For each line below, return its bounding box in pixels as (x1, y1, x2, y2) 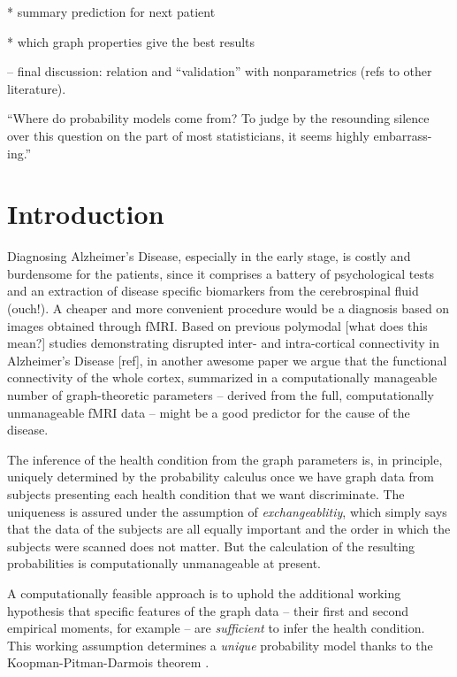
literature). (7, 79, 66, 97)
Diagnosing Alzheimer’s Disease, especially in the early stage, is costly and (7, 247, 411, 265)
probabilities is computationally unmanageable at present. (7, 554, 322, 573)
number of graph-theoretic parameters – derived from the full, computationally (7, 386, 434, 404)
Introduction (7, 196, 164, 232)
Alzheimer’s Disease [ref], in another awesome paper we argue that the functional (7, 350, 447, 369)
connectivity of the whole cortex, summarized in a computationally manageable (7, 368, 438, 387)
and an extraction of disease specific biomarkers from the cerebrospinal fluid (7, 281, 419, 300)
